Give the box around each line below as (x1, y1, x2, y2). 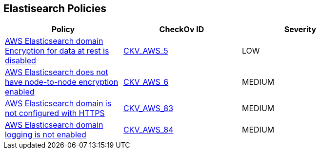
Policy (51, 24, 75, 35)
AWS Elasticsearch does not (5, 67, 108, 77)
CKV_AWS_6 (123, 77, 169, 87)
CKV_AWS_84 (123, 125, 174, 135)
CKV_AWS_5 (123, 46, 168, 56)
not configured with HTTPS (5, 108, 105, 118)
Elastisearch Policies (3, 2, 106, 15)
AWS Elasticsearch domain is (5, 98, 112, 109)
